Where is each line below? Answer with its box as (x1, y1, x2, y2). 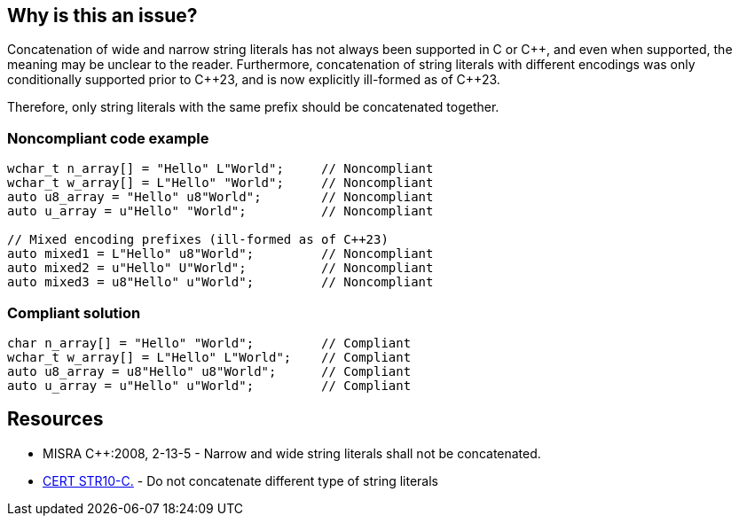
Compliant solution (7, 303, 141, 322)
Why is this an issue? (7, 4, 198, 27)
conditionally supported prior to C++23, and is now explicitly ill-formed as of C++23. (7, 72, 500, 88)
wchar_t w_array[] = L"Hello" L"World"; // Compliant (7, 349, 412, 364)
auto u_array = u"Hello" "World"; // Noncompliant (7, 204, 434, 219)
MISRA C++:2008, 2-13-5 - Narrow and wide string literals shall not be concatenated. (43, 445, 541, 461)
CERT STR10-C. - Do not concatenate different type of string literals (43, 472, 438, 488)
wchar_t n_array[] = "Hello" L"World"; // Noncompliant (7, 161, 434, 176)
